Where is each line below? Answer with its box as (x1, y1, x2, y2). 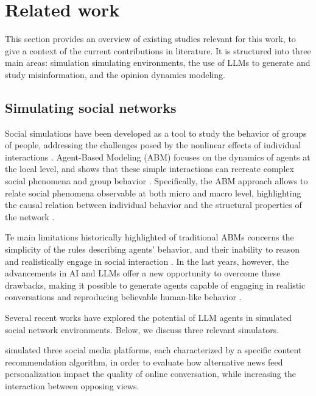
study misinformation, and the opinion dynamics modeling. (5, 68, 225, 81)
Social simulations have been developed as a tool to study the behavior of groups (5, 126, 307, 139)
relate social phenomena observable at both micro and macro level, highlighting (5, 186, 301, 199)
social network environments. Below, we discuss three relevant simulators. (5, 323, 279, 336)
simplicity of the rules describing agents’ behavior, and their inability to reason (5, 243, 300, 256)
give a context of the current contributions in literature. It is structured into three (5, 44, 311, 57)
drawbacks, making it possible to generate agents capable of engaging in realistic (5, 278, 306, 291)
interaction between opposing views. (5, 379, 139, 392)
